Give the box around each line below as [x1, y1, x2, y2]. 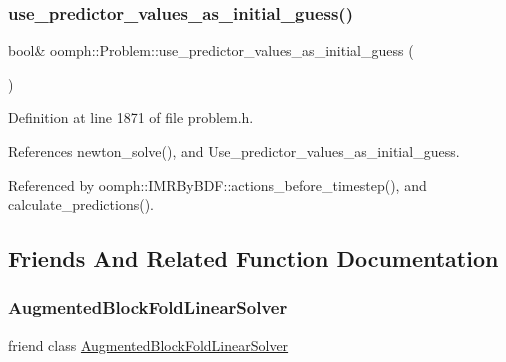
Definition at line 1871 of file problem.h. [8, 107, 254, 128]
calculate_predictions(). [8, 194, 154, 215]
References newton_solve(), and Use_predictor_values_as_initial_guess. [8, 141, 460, 161]
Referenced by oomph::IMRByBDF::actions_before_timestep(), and [8, 174, 427, 195]
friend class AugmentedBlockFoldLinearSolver [8, 334, 289, 355]
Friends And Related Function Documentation [8, 243, 499, 274]
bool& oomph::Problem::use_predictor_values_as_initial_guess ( [8, 40, 414, 61]
